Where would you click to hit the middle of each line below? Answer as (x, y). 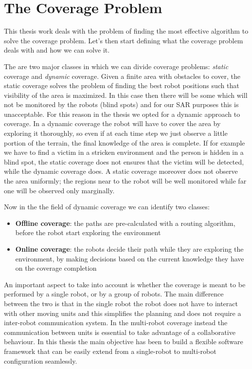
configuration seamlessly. (41, 360)
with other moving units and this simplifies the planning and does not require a (123, 313)
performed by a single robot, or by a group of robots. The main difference (114, 294)
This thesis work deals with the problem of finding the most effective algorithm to (126, 31)
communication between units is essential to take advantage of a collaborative (120, 332)
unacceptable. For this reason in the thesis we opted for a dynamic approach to (122, 114)
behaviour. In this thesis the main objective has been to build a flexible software (124, 341)
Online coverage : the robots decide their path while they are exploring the (129, 249)
